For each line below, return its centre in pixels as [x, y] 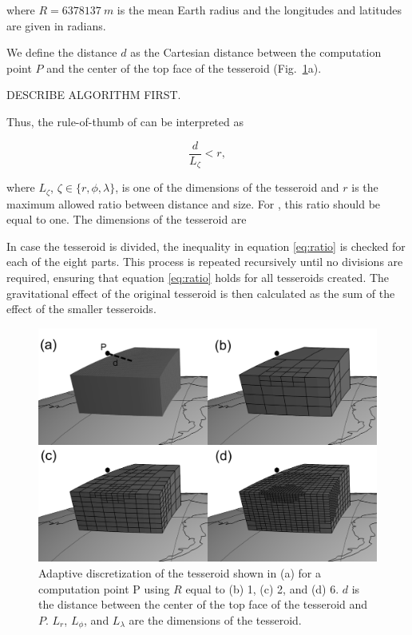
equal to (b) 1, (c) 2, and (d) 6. [262, 588]
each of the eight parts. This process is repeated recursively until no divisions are [205, 262]
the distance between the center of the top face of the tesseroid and [203, 604]
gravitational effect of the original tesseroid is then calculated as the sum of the [201, 293]
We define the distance [62, 52]
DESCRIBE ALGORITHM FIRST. [94, 95]
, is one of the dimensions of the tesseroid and [227, 187]
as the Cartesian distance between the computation [256, 52]
